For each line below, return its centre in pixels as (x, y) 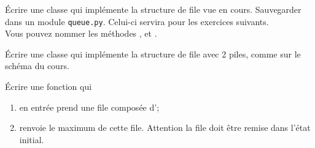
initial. (32, 139)
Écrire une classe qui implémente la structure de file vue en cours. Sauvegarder (153, 9)
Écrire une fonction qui (49, 87)
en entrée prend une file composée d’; (89, 107)
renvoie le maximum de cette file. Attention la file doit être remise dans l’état (165, 128)
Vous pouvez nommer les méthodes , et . (81, 33)
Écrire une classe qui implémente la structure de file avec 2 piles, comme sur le (153, 54)
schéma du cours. (37, 66)
